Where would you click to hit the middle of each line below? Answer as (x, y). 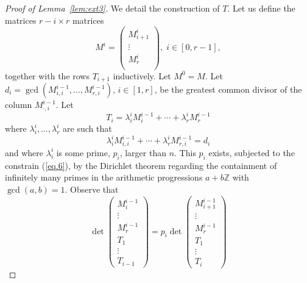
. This (185, 152)
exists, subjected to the (252, 152)
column (19, 105)
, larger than (143, 152)
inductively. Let (142, 75)
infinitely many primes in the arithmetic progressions (104, 177)
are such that (87, 128)
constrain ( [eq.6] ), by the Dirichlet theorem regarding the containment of (141, 165)
